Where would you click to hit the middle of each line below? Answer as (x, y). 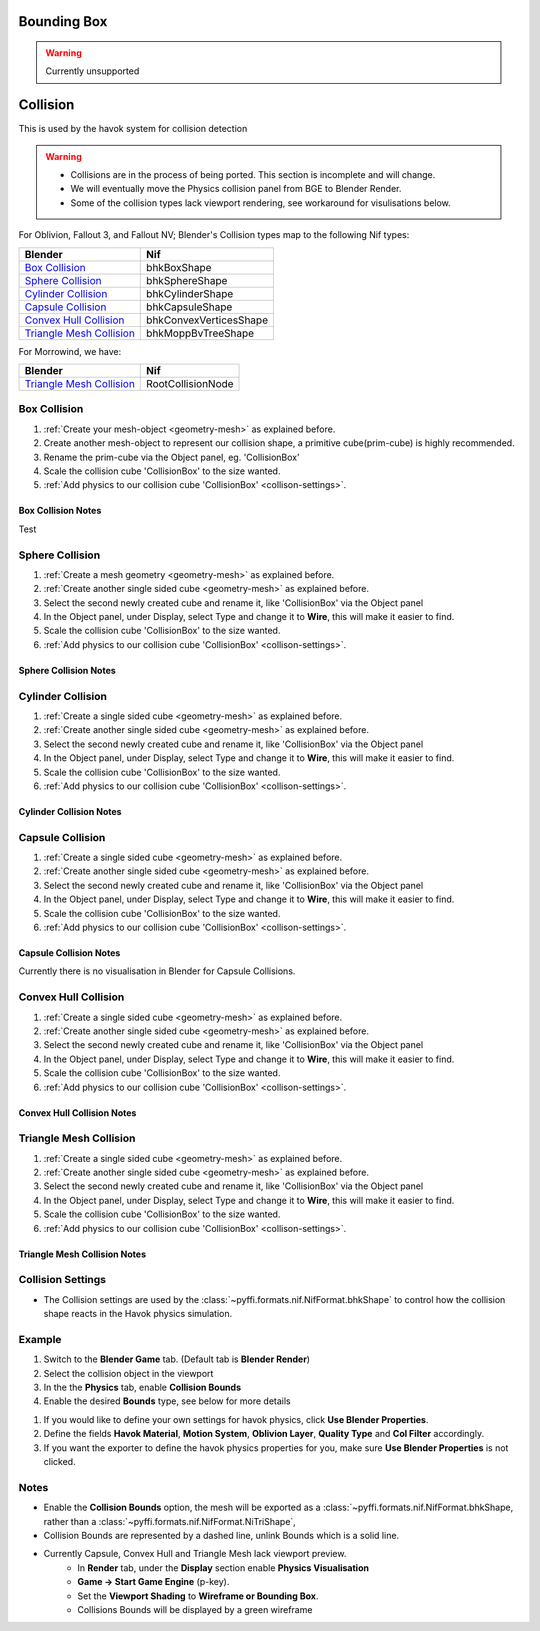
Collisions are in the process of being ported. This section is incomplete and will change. (253, 175)
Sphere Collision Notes (67, 670)
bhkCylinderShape (190, 293)
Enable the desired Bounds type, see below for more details (167, 1401)
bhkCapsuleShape (189, 307)
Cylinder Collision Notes (70, 811)
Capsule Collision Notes (69, 953)
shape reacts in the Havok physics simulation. (138, 1314)
